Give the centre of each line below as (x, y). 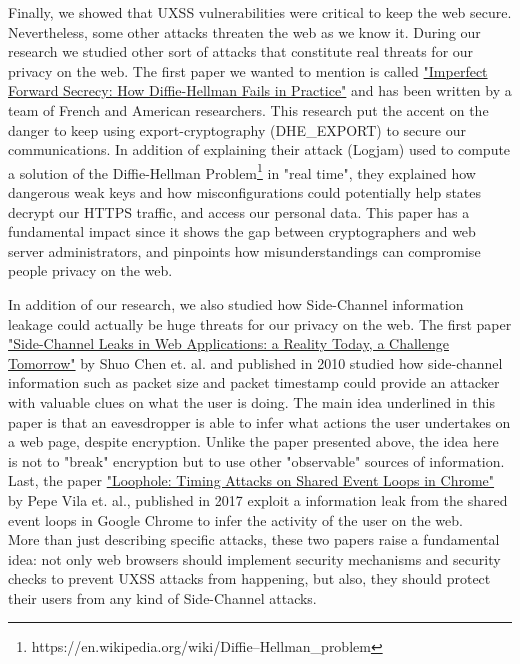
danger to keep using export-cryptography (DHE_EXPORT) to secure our (237, 129)
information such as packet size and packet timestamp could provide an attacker (254, 382)
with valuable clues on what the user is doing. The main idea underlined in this (251, 401)
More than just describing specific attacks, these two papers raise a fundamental (254, 539)
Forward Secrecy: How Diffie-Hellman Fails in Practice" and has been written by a (260, 90)
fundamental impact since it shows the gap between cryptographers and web (242, 231)
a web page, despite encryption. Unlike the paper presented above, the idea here (253, 441)
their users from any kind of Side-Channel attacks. (162, 597)
